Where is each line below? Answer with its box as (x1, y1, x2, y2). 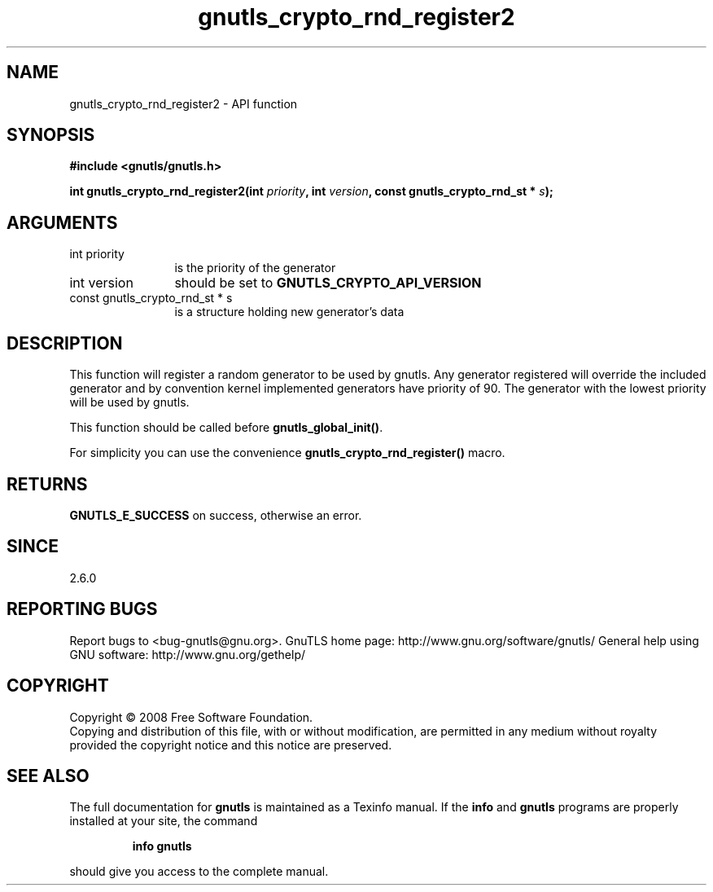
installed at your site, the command (69, 814, 258, 828)
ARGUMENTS (7, 212, 118, 233)
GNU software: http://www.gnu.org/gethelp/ (69, 647, 306, 661)
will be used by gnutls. (69, 395, 190, 410)
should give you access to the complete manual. (69, 864, 329, 879)
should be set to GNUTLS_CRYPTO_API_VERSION (174, 275, 482, 292)
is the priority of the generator (174, 261, 336, 275)
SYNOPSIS (7, 125, 95, 146)
